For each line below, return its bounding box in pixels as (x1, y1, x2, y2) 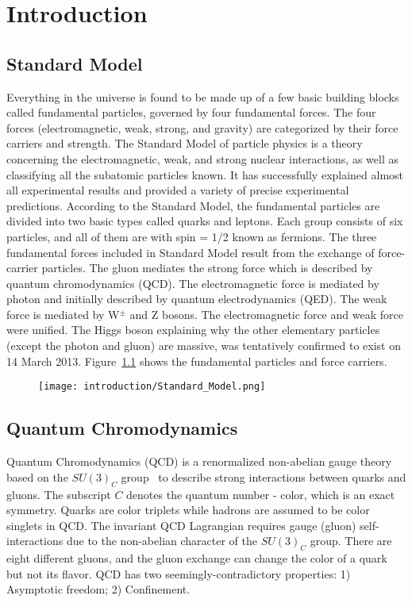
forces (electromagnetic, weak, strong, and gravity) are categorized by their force (6, 119, 399, 136)
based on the (6, 468, 68, 485)
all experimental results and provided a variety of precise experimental (6, 182, 349, 198)
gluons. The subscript (6, 486, 111, 502)
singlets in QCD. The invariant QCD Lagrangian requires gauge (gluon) (6, 517, 356, 533)
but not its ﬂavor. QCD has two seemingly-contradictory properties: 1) (6, 565, 351, 582)
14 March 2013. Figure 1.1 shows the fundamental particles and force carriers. (6, 352, 387, 369)
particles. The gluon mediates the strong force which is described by (41, 259, 373, 276)
